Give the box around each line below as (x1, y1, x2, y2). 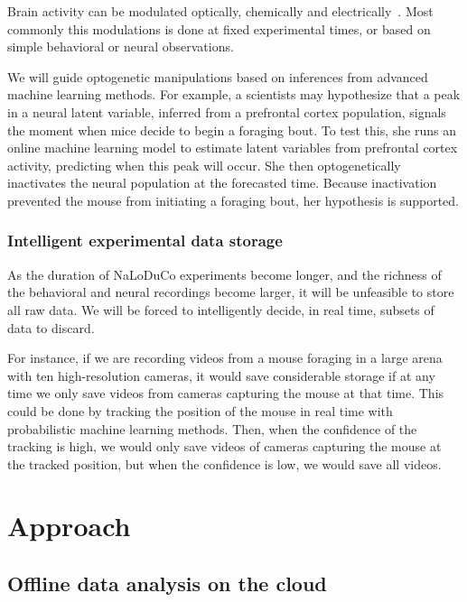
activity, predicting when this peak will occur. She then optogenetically (7, 155, 401, 174)
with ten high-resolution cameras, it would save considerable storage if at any (7, 366, 435, 384)
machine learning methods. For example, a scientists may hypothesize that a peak (7, 85, 461, 104)
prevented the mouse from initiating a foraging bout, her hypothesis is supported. (7, 190, 459, 209)
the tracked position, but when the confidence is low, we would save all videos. (7, 454, 442, 473)
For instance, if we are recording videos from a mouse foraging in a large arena (7, 348, 443, 367)
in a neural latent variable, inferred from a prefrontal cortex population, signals (7, 102, 446, 121)
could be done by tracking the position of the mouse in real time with (7, 401, 393, 420)
